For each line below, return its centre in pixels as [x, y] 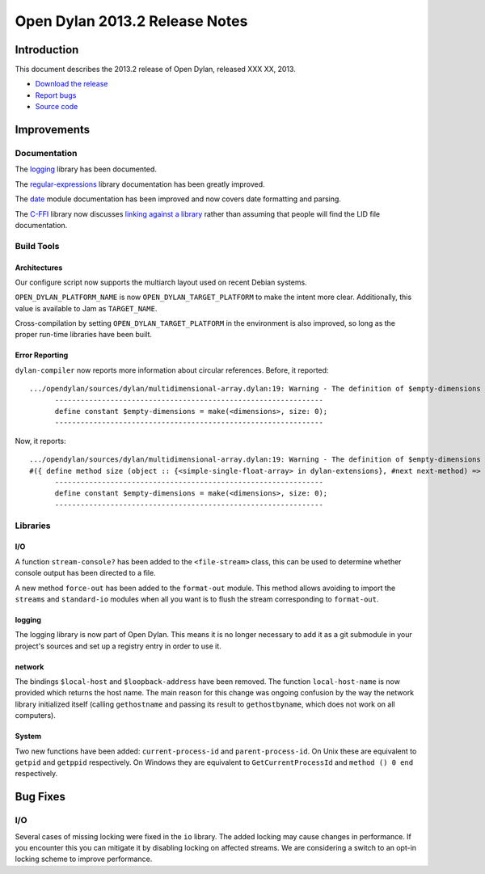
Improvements [53, 130]
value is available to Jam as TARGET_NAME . [86, 308]
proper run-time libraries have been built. [84, 335]
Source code [57, 107]
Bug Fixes [40, 797]
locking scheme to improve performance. [84, 859]
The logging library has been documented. [86, 169]
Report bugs [56, 95]
